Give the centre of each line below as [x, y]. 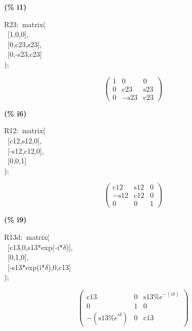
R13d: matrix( [27, 237]
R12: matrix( [25, 130]
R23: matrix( [25, 24]
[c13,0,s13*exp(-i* [35, 247]
